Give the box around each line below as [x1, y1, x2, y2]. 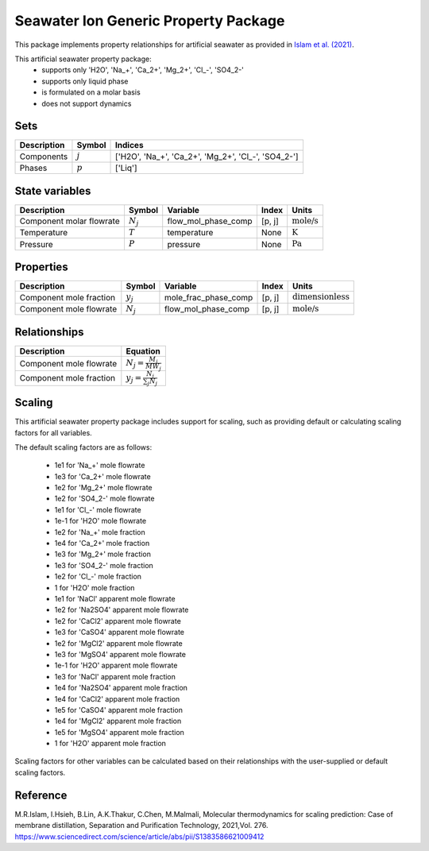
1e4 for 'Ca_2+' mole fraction [54, 539, 150, 548]
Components [19, 151, 68, 162]
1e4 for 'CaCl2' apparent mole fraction [54, 694, 180, 703]
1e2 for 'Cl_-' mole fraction [54, 572, 142, 582]
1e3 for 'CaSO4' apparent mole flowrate [54, 628, 185, 637]
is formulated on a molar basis [41, 87, 141, 97]
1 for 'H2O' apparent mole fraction [54, 739, 167, 748]
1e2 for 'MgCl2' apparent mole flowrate [54, 638, 183, 648]
